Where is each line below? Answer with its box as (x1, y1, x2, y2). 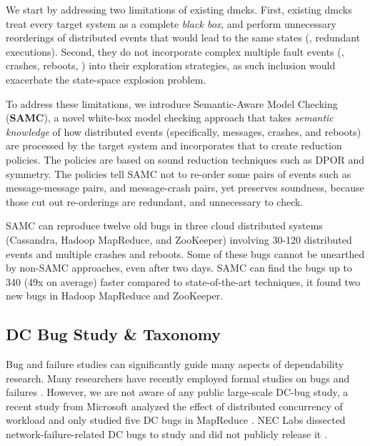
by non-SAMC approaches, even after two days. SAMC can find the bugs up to (6, 260, 352, 275)
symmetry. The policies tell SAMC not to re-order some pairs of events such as (6, 166, 351, 181)
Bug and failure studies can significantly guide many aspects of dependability (6, 357, 344, 372)
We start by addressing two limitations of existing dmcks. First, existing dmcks (6, 2, 352, 16)
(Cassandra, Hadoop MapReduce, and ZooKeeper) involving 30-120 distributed (6, 232, 352, 247)
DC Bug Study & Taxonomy (6, 323, 221, 345)
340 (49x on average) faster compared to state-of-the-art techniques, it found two (6, 274, 361, 289)
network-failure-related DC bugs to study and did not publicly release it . (6, 427, 327, 442)
